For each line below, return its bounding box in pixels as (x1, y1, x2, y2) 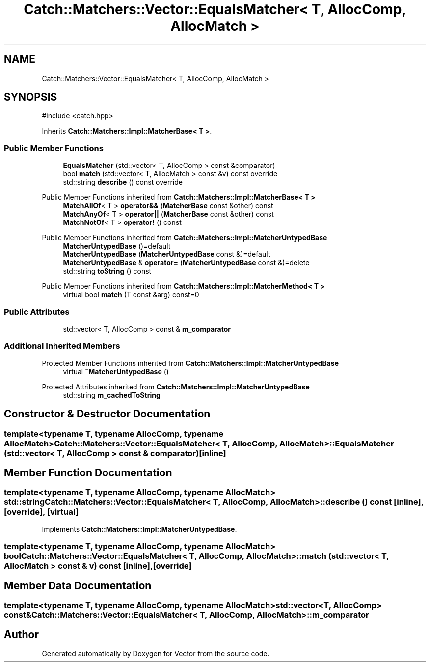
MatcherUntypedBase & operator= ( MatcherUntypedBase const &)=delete (63, 258, 310, 267)
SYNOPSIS (4, 91, 57, 104)
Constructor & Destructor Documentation (4, 408, 211, 420)
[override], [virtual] (4, 507, 79, 517)
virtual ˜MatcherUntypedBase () (63, 367, 169, 376)
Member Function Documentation (4, 466, 172, 479)
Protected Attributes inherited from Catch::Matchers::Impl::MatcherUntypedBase (42, 382, 310, 391)
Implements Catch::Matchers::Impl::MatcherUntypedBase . (42, 525, 237, 533)
